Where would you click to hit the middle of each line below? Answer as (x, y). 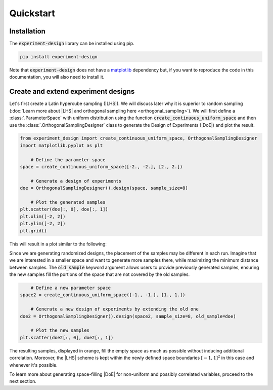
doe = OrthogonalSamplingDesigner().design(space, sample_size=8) (104, 188)
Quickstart (32, 13)
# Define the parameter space (68, 159)
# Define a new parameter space (71, 288)
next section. (23, 381)
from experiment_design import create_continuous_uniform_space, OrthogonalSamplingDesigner (139, 138)
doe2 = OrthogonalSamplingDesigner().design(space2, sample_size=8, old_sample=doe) (128, 316)
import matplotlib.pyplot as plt (61, 145)
